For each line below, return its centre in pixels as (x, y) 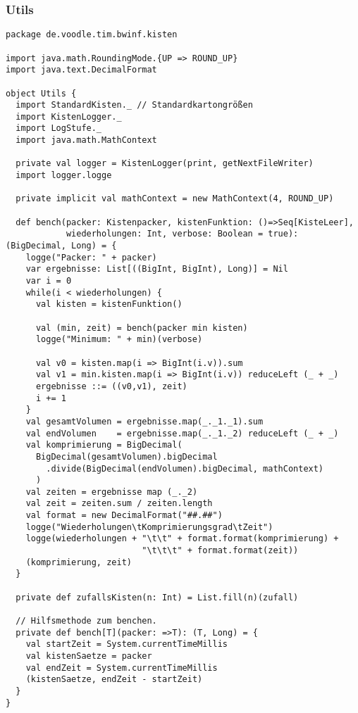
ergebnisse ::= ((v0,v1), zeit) (111, 386)
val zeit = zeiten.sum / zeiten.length (119, 504)
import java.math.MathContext (86, 140)
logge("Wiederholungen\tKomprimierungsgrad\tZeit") (149, 527)
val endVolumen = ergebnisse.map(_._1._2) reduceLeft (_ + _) (182, 433)
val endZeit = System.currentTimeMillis (122, 668)
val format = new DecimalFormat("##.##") (124, 516)
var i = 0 (49, 281)
